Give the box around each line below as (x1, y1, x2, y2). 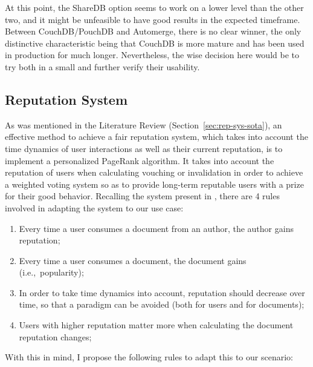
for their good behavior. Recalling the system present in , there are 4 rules (5, 190, 280, 202)
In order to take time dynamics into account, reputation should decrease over (19, 286, 305, 299)
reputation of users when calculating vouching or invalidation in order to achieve (5, 166, 303, 179)
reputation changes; (19, 330, 92, 343)
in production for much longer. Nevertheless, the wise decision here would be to (5, 48, 299, 61)
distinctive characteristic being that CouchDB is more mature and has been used (5, 36, 305, 49)
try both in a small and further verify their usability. (5, 60, 200, 73)
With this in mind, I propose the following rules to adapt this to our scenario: (5, 351, 293, 363)
